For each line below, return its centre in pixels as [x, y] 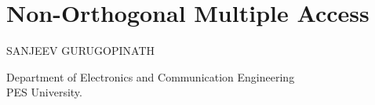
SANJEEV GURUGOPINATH [81, 51]
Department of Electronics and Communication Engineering [151, 76]
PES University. [44, 92]
